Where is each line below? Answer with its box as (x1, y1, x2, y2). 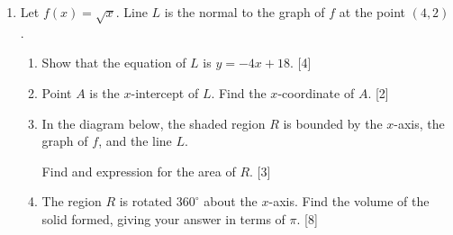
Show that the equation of (41, 53, 186, 72)
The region (41, 192, 102, 211)
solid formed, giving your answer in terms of (41, 209, 285, 228)
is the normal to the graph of (164, 3, 325, 21)
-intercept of (131, 83, 199, 102)
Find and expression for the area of (41, 161, 236, 180)
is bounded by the (283, 113, 383, 132)
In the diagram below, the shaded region (41, 113, 266, 132)
